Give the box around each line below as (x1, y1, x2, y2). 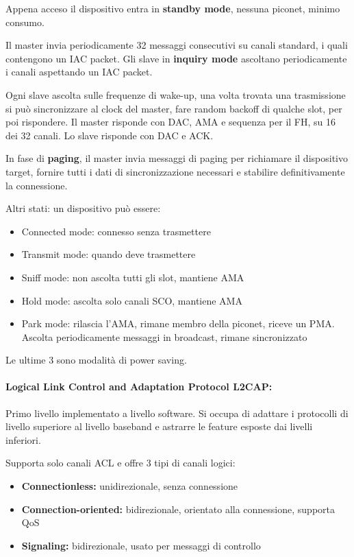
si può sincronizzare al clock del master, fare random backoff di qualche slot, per (5, 101, 342, 115)
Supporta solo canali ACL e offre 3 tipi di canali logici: (5, 455, 236, 470)
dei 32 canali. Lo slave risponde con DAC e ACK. (5, 128, 214, 142)
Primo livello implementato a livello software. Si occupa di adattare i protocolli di (5, 405, 349, 420)
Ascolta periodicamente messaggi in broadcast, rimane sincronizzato (21, 329, 307, 344)
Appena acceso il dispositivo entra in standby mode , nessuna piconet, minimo (5, 1, 340, 15)
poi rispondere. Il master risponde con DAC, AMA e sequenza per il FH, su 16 (5, 115, 336, 129)
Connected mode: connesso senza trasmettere (21, 224, 211, 238)
